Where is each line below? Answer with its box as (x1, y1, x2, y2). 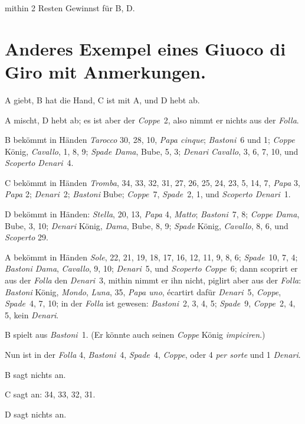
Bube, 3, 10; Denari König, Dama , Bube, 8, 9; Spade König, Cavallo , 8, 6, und (5, 219, 288, 231)
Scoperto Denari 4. (5, 156, 74, 169)
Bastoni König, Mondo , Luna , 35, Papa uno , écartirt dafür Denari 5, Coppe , (5, 285, 281, 298)
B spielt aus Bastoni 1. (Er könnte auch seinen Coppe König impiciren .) (5, 328, 265, 341)
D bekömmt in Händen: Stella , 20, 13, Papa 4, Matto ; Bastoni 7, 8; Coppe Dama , (5, 208, 300, 220)
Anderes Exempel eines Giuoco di (5, 36, 286, 60)
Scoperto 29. (5, 231, 48, 243)
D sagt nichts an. (5, 407, 67, 420)
